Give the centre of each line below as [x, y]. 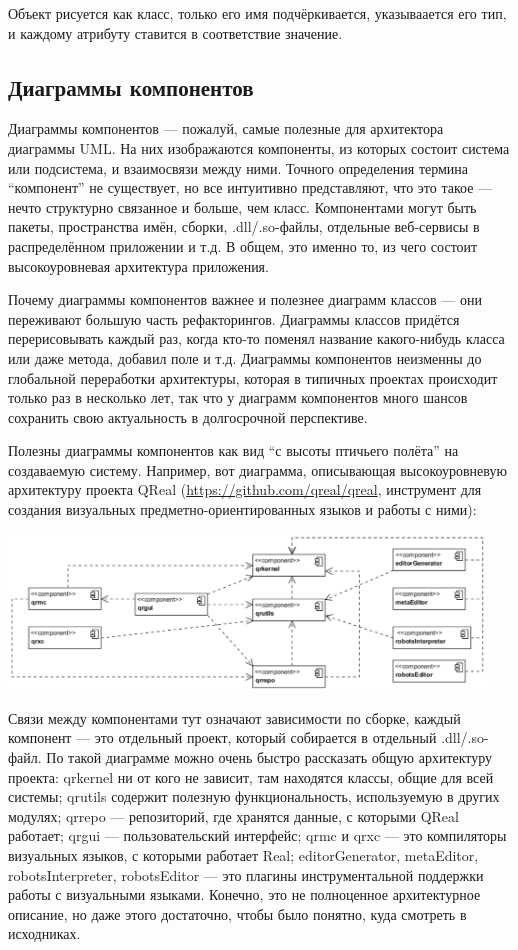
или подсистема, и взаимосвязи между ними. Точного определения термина [238, 167]
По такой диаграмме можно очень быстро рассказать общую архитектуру [269, 757]
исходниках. [44, 933]
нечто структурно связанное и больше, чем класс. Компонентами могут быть [242, 206]
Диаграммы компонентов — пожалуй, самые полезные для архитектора [226, 128]
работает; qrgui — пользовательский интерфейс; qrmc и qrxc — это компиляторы [257, 835]
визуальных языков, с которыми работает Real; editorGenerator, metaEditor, [243, 855]
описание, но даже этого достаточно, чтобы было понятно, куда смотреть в [237, 913]
